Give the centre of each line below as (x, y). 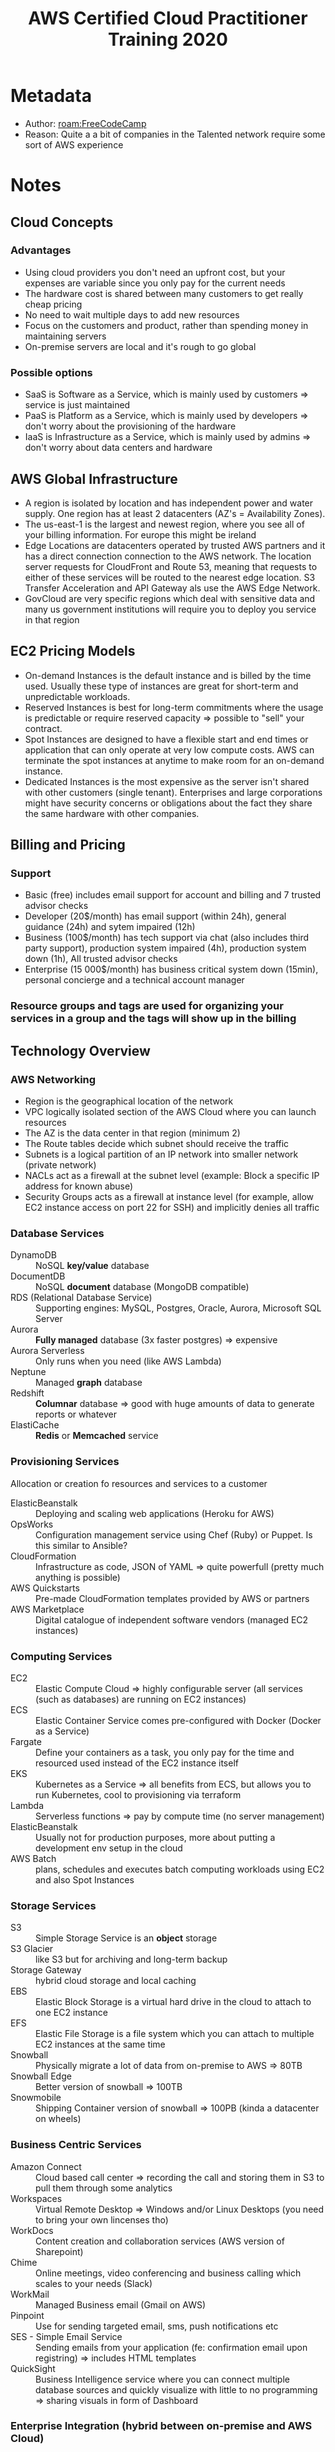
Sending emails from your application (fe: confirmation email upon (171, 2347)
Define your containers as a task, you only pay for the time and (165, 1752)
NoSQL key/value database (92, 1266)
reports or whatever (76, 1414)
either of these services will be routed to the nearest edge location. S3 (170, 577)
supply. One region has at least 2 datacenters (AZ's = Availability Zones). (175, 513)
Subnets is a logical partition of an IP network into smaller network (161, 1154)
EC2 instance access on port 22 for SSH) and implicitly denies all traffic (172, 1208)
